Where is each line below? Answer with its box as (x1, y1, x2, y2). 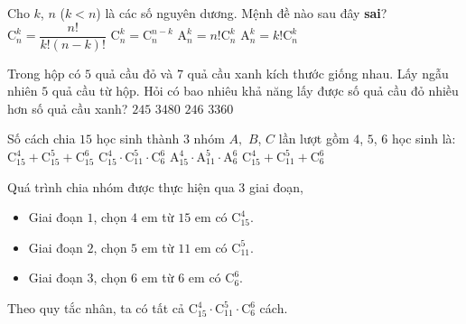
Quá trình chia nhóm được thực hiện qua (7, 177, 235, 196)
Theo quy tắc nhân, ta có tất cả (7, 299, 184, 317)
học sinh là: (392, 129, 456, 148)
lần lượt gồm (278, 129, 349, 148)
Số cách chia (7, 129, 76, 148)
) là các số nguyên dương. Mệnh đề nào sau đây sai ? (96, 4, 387, 22)
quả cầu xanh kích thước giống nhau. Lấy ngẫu (187, 63, 449, 82)
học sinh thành (96, 129, 180, 148)
